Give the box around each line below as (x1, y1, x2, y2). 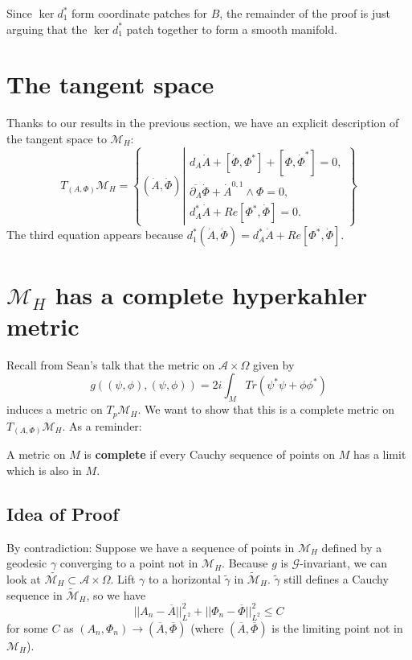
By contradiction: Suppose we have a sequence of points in (6, 538, 295, 555)
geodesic (6, 555, 47, 571)
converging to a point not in (59, 555, 198, 571)
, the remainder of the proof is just (219, 5, 390, 21)
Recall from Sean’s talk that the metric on (6, 356, 215, 373)
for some (6, 619, 48, 636)
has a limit (353, 446, 406, 463)
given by (253, 356, 295, 373)
